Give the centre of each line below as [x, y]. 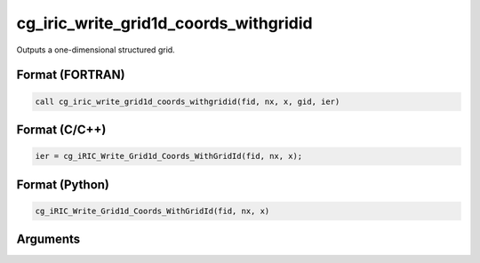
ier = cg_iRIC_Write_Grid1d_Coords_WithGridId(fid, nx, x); [169, 156]
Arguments [48, 239]
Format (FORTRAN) [71, 75]
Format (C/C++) [61, 129]
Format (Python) [63, 184]
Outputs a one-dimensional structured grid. [96, 50]
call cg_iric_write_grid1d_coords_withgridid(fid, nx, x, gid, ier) [188, 101]
